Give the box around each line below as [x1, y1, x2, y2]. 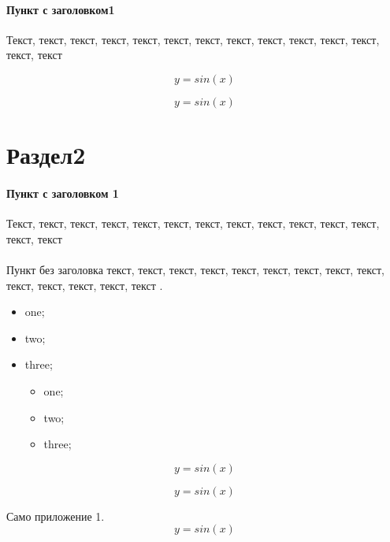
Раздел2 [6, 139, 86, 171]
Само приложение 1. [6, 507, 105, 524]
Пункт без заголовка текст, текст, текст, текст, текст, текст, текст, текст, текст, [6, 261, 384, 277]
